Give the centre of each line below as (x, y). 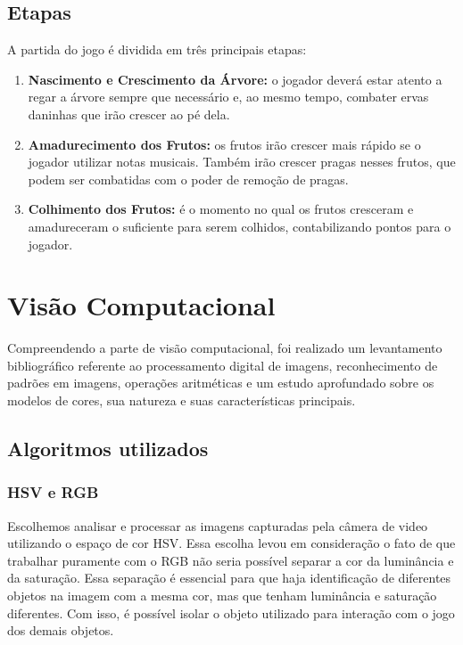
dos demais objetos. (61, 630)
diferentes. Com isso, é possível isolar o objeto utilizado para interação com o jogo (231, 612)
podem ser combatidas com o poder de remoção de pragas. (188, 179)
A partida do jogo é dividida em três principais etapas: (157, 49)
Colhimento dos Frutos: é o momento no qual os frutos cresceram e (221, 209)
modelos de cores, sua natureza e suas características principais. (182, 400)
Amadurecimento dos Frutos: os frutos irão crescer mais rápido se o (224, 144)
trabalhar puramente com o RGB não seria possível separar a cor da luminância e (231, 560)
